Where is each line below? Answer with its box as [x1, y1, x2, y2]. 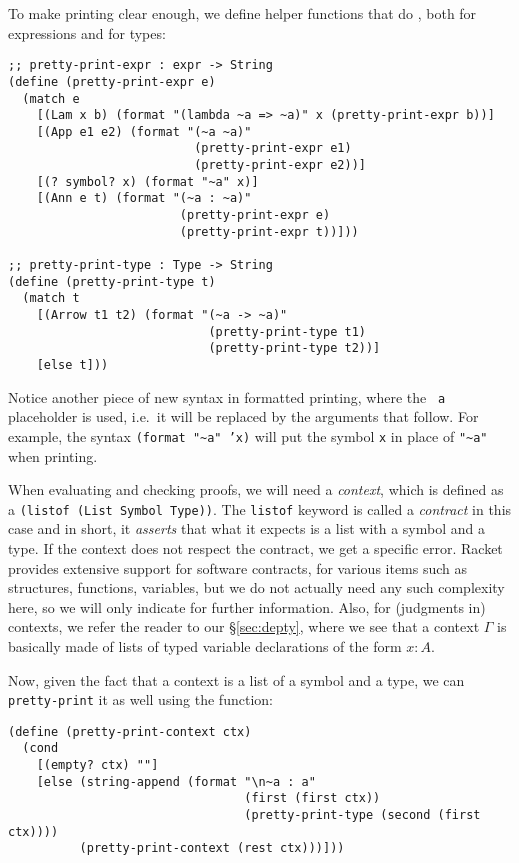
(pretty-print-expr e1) [194, 141, 352, 156]
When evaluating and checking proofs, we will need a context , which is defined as [8, 479, 504, 500]
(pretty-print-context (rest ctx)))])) [79, 841, 345, 856]
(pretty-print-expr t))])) [179, 224, 359, 239]
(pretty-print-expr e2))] [194, 158, 366, 173]
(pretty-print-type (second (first [244, 808, 481, 823]
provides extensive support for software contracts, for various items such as [8, 557, 468, 578]
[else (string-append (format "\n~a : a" [36, 774, 316, 789]
